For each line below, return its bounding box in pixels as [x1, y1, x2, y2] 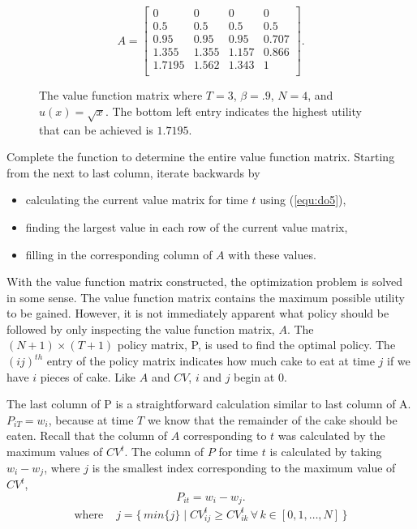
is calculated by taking [269, 443, 382, 460]
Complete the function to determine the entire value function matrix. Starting [6, 148, 395, 165]
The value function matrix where [39, 87, 203, 104]
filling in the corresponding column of [25, 245, 213, 262]
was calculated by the [277, 427, 385, 444]
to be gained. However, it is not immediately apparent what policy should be [6, 305, 389, 322]
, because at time [48, 411, 134, 428]
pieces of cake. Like [40, 368, 136, 385]
